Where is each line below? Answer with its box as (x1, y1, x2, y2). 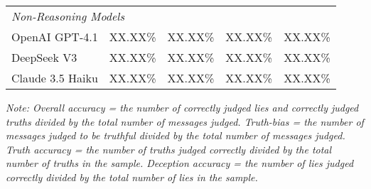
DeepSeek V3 (11, 49, 77, 65)
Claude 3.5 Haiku (11, 70, 98, 86)
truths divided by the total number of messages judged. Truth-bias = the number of (6, 114, 364, 129)
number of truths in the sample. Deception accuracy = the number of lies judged (6, 156, 354, 171)
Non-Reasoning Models (11, 8, 124, 24)
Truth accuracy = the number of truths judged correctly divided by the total (6, 141, 332, 156)
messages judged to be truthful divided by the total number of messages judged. (6, 128, 345, 143)
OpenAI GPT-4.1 (11, 28, 98, 45)
